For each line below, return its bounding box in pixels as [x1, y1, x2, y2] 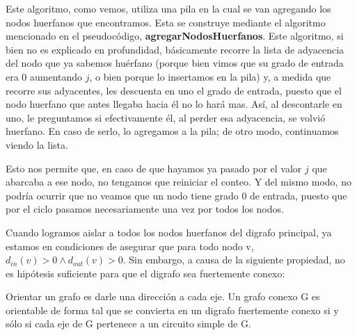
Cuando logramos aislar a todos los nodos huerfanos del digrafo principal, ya [6, 224, 332, 239]
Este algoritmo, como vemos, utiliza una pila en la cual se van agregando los [6, 1, 331, 15]
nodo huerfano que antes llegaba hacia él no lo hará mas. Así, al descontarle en [6, 97, 342, 111]
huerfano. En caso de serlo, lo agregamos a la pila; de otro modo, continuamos [6, 124, 339, 138]
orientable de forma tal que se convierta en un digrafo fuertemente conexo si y [6, 302, 339, 317]
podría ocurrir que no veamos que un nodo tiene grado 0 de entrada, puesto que [6, 188, 347, 202]
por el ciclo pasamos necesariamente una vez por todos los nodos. [6, 202, 284, 216]
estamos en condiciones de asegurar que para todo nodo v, [6, 238, 254, 253]
